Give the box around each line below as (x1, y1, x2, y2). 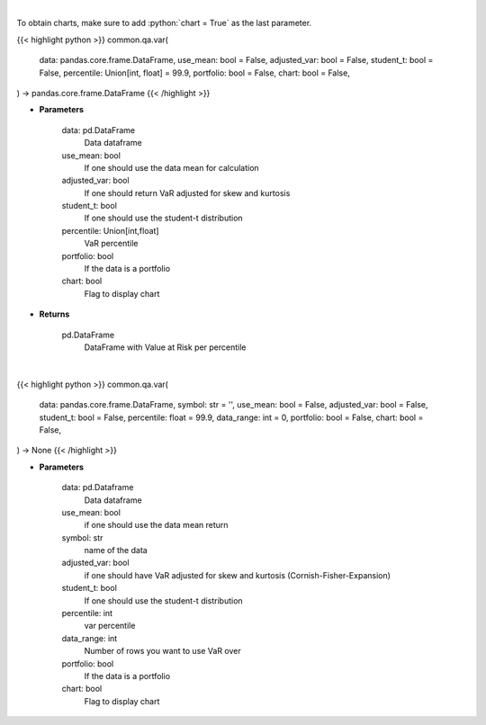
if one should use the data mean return (84, 520, 229, 531)
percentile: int (61, 608, 112, 619)
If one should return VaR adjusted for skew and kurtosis (84, 187, 291, 198)
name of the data (84, 545, 148, 556)
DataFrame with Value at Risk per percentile (84, 342, 247, 353)
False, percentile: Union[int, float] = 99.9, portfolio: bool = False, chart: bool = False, (39, 67, 350, 78)
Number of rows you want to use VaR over (84, 646, 242, 657)
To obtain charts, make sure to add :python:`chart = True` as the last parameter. (16, 18, 312, 29)
